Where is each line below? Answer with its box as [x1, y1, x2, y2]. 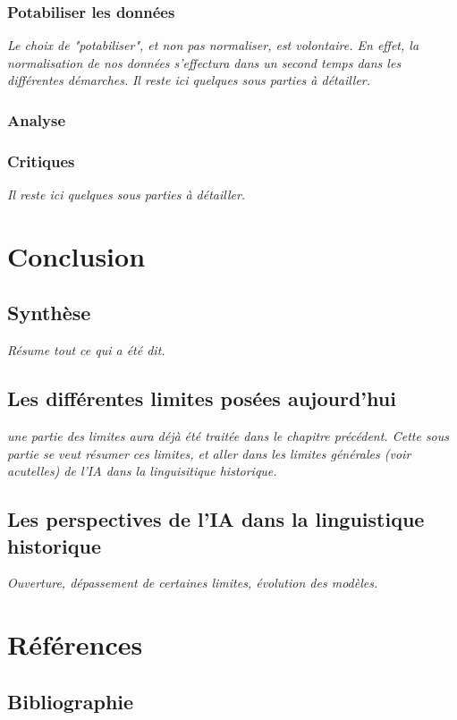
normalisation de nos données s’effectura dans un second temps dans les [7, 53, 402, 72]
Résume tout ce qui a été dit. [7, 341, 165, 360]
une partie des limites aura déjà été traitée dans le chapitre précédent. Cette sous [7, 427, 450, 445]
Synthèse [7, 299, 91, 326]
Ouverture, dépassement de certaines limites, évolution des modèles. [7, 573, 378, 592]
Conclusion [7, 237, 146, 274]
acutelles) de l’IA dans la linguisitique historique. [7, 462, 277, 480]
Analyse [7, 108, 66, 131]
